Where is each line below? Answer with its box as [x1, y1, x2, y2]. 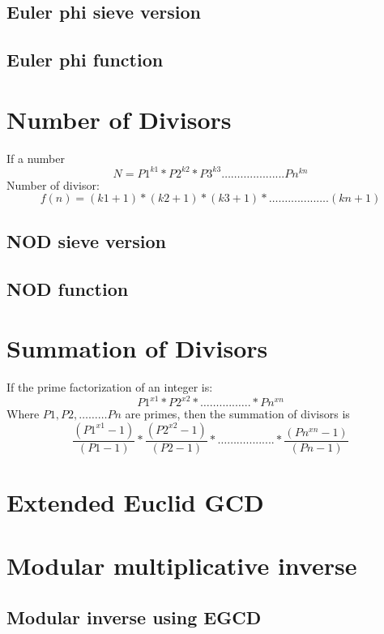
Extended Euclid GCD [6, 485, 264, 518]
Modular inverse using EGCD [6, 604, 262, 629]
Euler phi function [6, 47, 164, 72]
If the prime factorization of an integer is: [6, 379, 213, 396]
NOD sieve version [6, 228, 166, 253]
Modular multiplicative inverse [6, 549, 357, 582]
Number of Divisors [6, 102, 232, 135]
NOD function [6, 276, 129, 301]
